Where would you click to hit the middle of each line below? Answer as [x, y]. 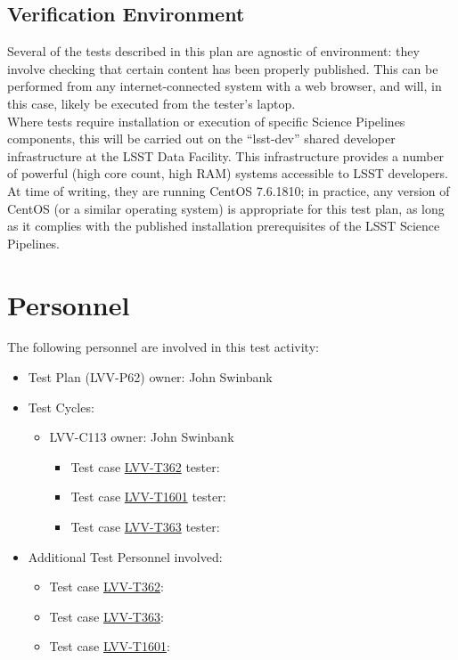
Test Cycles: [61, 407]
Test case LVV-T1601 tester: [148, 497]
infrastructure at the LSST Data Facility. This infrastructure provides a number [226, 155]
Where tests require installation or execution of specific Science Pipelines [206, 121]
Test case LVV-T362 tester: [145, 466]
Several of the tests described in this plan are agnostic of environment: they [213, 51]
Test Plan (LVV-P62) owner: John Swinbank [150, 377]
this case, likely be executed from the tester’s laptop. [151, 103]
